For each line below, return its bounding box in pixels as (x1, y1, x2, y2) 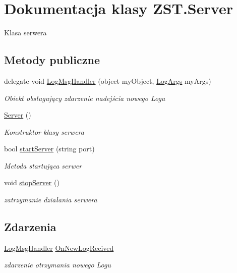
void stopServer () (4, 177, 60, 188)
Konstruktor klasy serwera (4, 126, 84, 137)
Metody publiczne (4, 52, 100, 68)
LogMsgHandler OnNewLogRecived (4, 242, 114, 253)
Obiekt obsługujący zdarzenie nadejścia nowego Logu (4, 92, 165, 103)
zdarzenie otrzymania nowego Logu (4, 259, 111, 270)
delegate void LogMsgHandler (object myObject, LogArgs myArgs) (4, 75, 211, 86)
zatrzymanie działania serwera (4, 194, 97, 205)
